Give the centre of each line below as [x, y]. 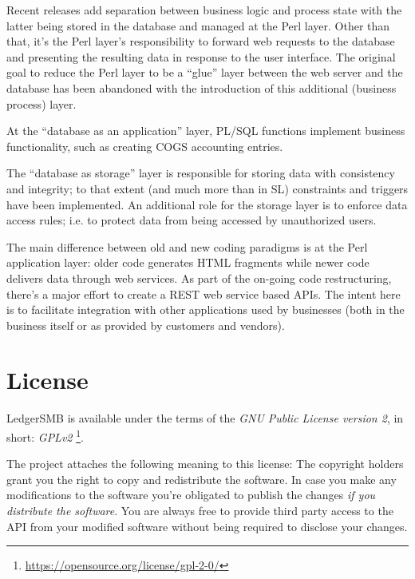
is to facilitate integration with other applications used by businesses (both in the [206, 309]
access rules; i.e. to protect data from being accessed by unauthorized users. [192, 220]
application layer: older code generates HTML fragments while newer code [188, 262]
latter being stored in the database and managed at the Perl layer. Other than [198, 25]
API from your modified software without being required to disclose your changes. [207, 526]
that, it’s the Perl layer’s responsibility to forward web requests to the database [201, 41]
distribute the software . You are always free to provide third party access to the [200, 511]
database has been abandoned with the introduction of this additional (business [202, 87]
